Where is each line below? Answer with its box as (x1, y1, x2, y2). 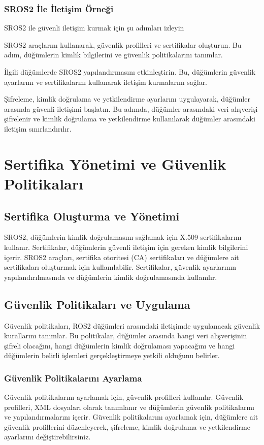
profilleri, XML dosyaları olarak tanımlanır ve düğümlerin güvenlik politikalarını (4, 401, 254, 412)
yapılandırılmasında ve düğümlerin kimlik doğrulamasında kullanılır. (4, 271, 217, 282)
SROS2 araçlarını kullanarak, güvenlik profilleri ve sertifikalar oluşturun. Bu (4, 39, 242, 50)
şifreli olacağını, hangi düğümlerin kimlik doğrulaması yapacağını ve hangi (4, 340, 235, 351)
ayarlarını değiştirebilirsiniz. (4, 431, 91, 442)
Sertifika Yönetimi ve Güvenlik (4, 153, 226, 174)
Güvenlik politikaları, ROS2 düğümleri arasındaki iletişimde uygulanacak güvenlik (4, 320, 260, 331)
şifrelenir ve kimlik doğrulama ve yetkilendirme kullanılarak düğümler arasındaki (4, 113, 255, 124)
